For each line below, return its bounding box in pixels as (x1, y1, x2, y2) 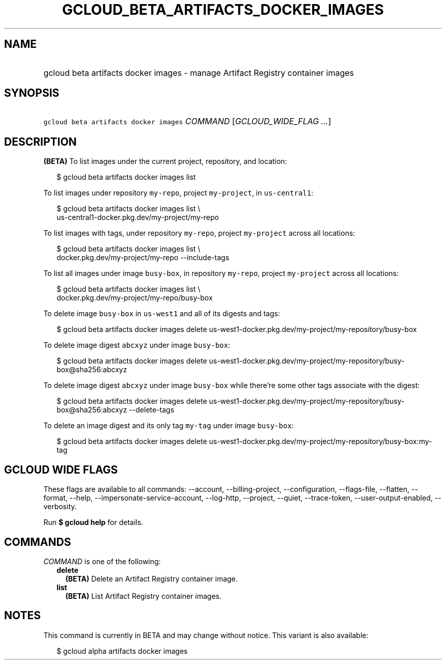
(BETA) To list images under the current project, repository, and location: (43, 157, 287, 166)
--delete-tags (129, 405, 175, 414)
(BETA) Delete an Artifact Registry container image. (65, 574, 238, 583)
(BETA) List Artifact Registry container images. (65, 591, 221, 600)
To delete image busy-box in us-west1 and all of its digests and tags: (43, 309, 280, 318)
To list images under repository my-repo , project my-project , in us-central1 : (43, 188, 314, 198)
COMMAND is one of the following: (43, 557, 161, 566)
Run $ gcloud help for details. (43, 518, 144, 527)
